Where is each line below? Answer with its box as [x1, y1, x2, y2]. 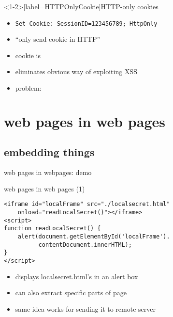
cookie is [15, 50, 41, 60]
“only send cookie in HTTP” [15, 34, 101, 44]
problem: [15, 83, 42, 93]
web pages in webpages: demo [4, 167, 92, 177]
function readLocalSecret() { [4, 225, 101, 232]
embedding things [4, 144, 95, 159]
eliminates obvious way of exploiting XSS [15, 66, 137, 77]
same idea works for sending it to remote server [15, 303, 156, 314]
